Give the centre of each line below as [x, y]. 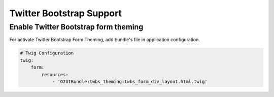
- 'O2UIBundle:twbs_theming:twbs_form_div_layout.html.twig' [130, 82]
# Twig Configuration [47, 53]
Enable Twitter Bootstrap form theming [76, 27]
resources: [55, 74]
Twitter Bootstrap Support [65, 13]
